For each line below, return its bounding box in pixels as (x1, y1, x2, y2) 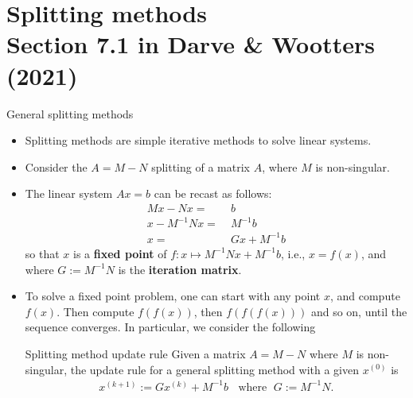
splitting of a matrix (151, 158, 250, 175)
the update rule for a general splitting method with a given (70, 361, 359, 377)
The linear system (25, 185, 113, 202)
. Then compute (56, 303, 134, 319)
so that (25, 245, 60, 261)
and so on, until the (310, 303, 407, 319)
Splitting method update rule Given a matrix (25, 345, 246, 361)
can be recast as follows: (154, 185, 272, 202)
